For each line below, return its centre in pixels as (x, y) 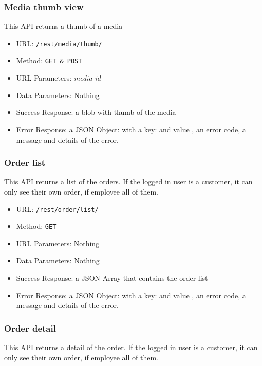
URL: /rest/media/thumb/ (59, 43)
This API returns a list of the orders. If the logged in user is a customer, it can (128, 181)
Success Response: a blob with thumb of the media (96, 112)
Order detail (30, 328)
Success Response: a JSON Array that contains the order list (112, 278)
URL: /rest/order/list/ (57, 209)
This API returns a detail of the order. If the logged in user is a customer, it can (131, 347)
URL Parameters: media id (58, 78)
